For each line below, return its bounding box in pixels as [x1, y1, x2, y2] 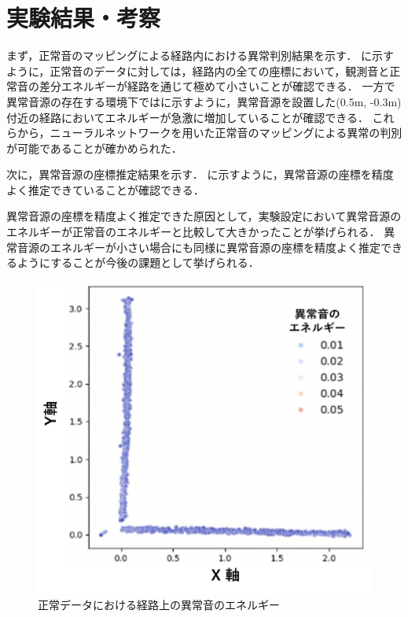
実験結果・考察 [6, 2, 161, 34]
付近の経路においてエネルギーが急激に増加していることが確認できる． [6, 109, 369, 125]
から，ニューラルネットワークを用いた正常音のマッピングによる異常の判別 [17, 124, 402, 141]
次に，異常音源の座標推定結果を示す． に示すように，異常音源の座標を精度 [6, 166, 394, 183]
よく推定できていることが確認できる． [6, 181, 204, 198]
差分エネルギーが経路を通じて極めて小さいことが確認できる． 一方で [39, 78, 395, 94]
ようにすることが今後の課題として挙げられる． [17, 254, 259, 271]
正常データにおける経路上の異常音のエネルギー [38, 597, 280, 613]
